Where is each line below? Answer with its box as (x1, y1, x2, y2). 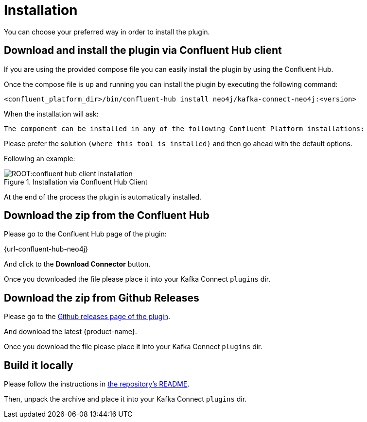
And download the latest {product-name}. (4, 327, 137, 336)
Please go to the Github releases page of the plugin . (4, 312, 171, 321)
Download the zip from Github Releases (4, 291, 199, 304)
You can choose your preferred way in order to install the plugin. (4, 27, 210, 36)
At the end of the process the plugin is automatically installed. (4, 192, 202, 201)
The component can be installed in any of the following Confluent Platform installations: (4, 124, 365, 133)
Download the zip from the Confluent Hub (4, 209, 210, 222)
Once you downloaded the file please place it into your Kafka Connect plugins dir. (4, 275, 271, 284)
